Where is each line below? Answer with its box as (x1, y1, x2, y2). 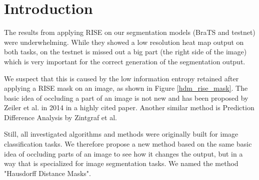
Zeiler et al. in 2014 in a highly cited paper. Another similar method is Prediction (4, 102, 254, 113)
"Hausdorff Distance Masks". (4, 168, 91, 178)
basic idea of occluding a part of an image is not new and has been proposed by (4, 92, 248, 103)
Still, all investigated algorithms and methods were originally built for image (4, 129, 238, 139)
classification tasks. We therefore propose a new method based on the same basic (4, 139, 252, 149)
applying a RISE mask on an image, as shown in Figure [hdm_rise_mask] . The (4, 83, 248, 93)
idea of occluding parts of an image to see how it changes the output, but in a (4, 148, 243, 159)
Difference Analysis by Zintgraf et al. (4, 112, 117, 122)
